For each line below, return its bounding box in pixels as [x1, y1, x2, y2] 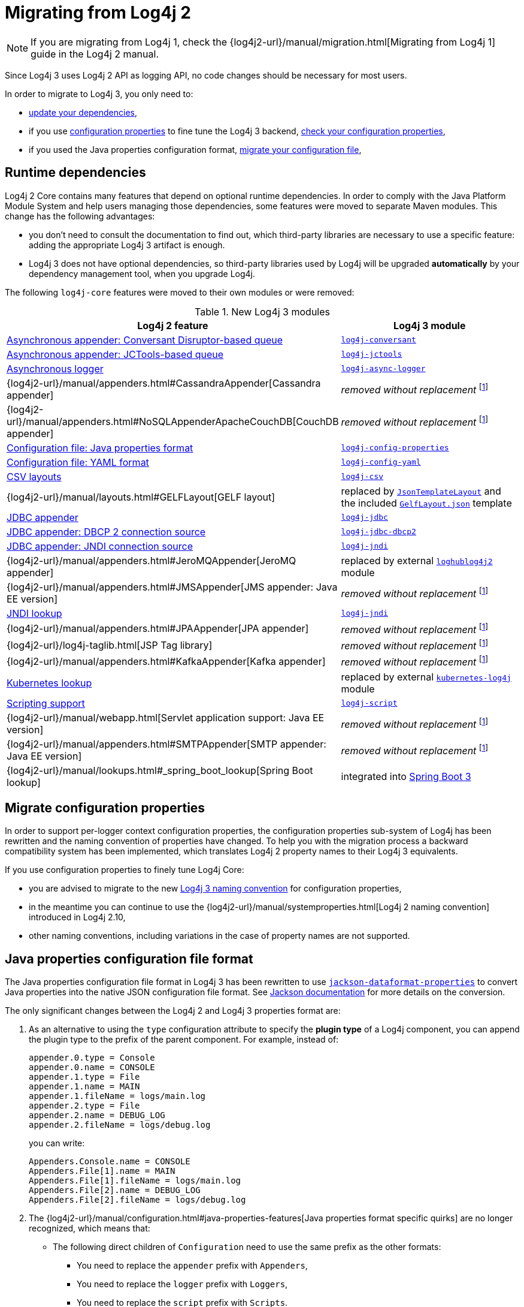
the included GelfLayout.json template [341, 496, 512, 509]
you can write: [29, 1138, 85, 1149]
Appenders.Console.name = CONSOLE [29, 1157, 190, 1167]
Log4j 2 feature [137, 319, 208, 332]
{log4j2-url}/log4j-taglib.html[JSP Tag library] [7, 639, 213, 651]
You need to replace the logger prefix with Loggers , [77, 1279, 288, 1290]
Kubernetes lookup [7, 676, 92, 689]
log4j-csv [341, 472, 384, 481]
